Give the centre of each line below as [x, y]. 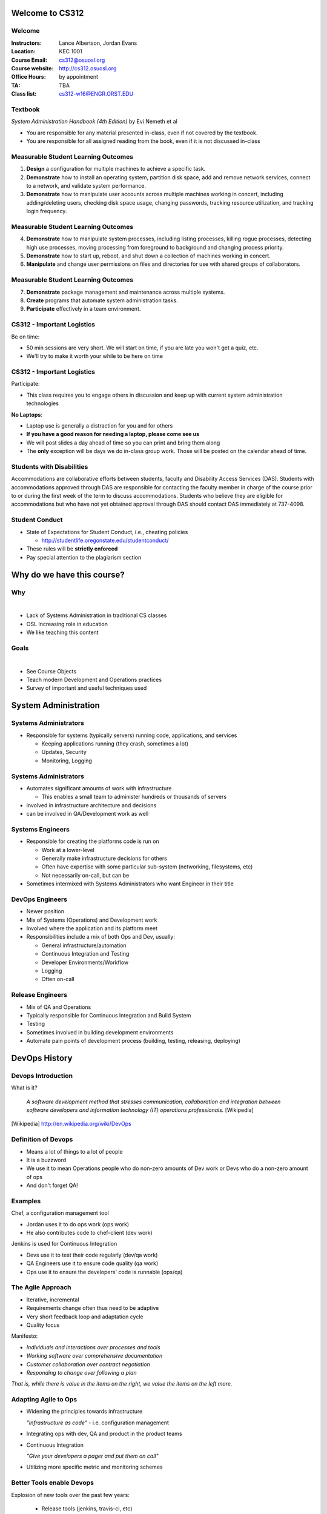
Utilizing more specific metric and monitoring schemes [94, 1467]
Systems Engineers [40, 829]
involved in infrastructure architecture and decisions [91, 805]
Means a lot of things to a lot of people [75, 1151]
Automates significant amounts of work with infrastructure [99, 788]
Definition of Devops [42, 1140]
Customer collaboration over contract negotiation [88, 1364]
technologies [42, 403]
